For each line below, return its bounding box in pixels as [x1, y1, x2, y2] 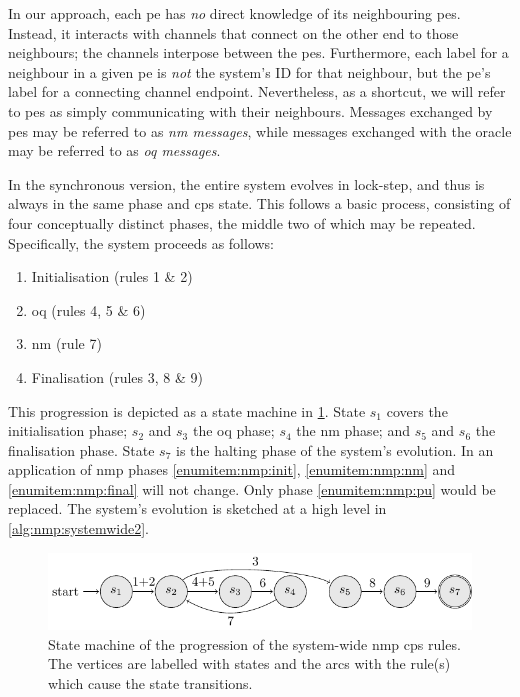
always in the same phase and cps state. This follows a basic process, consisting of [8, 193, 511, 214]
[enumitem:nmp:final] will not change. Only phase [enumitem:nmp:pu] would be [8, 478, 496, 499]
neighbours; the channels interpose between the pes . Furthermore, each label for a [8, 42, 509, 63]
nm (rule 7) [31, 333, 102, 354]
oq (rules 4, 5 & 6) [31, 299, 146, 320]
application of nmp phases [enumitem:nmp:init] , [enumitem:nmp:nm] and [8, 459, 456, 480]
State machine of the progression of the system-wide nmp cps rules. [48, 633, 461, 654]
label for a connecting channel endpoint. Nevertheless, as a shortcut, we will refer [8, 81, 506, 102]
